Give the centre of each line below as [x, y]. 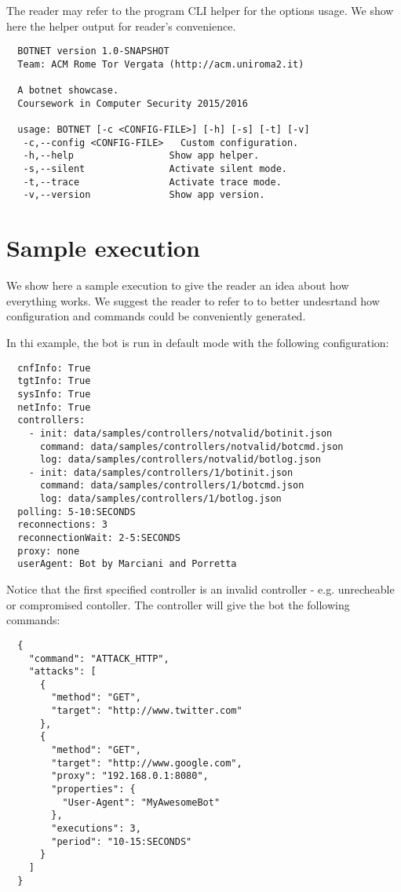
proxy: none [49, 551]
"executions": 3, [96, 829]
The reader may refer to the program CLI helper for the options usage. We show [200, 10]
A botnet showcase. [68, 91]
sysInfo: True [54, 394]
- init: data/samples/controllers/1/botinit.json [161, 472]
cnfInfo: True [54, 368]
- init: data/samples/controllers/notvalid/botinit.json [180, 433]
